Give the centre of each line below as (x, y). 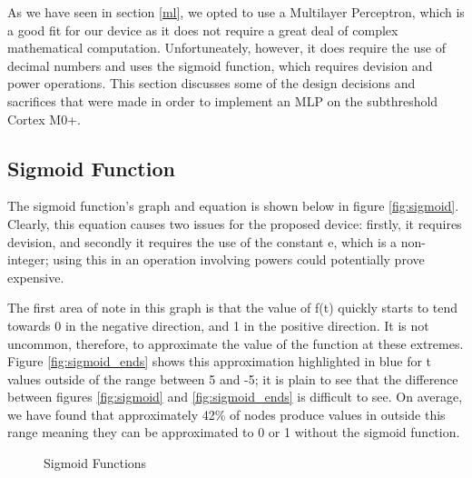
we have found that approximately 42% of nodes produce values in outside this (226, 414)
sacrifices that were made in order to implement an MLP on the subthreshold (223, 100)
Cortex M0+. (44, 119)
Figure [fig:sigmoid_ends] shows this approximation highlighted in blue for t (220, 361)
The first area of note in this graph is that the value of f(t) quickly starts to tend (232, 308)
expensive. (36, 277)
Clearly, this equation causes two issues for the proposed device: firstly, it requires (235, 223)
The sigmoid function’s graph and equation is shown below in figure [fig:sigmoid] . (233, 206)
